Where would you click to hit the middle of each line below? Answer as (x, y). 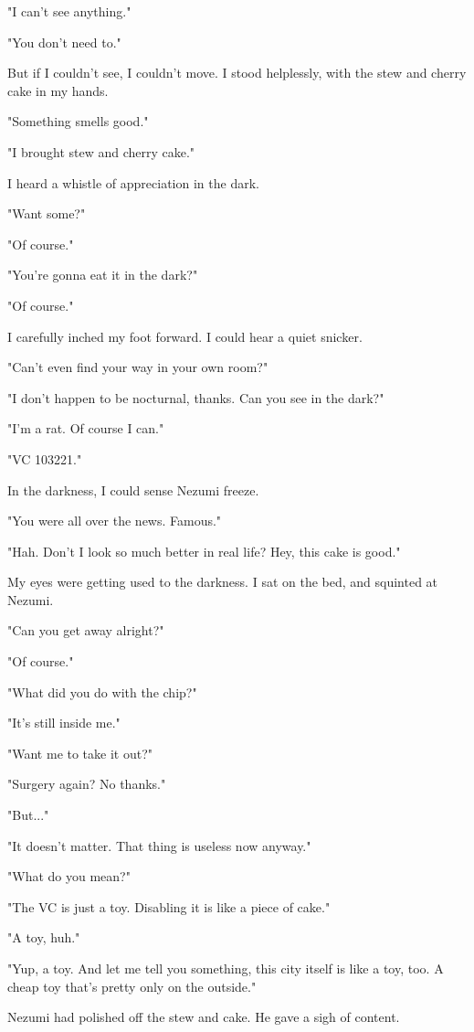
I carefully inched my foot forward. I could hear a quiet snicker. (185, 336)
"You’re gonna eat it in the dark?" (103, 275)
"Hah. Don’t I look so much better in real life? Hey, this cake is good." (204, 551)
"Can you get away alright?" (86, 630)
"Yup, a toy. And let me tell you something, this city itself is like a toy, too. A (226, 968)
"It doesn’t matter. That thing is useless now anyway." (159, 845)
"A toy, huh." (44, 937)
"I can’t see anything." (69, 11)
